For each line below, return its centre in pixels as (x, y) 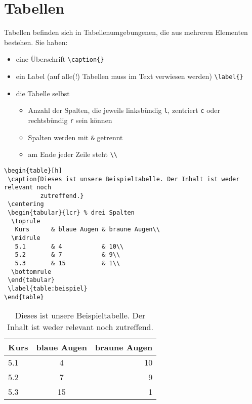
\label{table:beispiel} (48, 289)
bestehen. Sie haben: (36, 42)
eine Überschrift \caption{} (60, 59)
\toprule (26, 221)
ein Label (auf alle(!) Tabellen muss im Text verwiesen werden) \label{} (130, 76)
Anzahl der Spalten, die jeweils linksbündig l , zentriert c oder (124, 110)
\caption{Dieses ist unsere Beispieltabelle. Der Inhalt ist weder (124, 179)
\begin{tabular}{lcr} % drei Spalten (71, 213)
